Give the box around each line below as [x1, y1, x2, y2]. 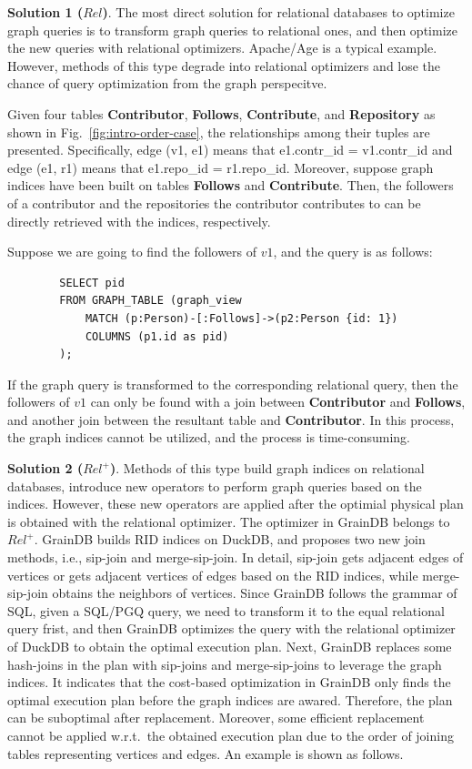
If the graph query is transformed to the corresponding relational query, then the [7, 374, 458, 393]
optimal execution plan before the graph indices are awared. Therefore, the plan [7, 690, 453, 709]
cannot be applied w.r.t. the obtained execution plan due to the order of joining [7, 725, 454, 744]
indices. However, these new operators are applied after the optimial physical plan [7, 494, 464, 513]
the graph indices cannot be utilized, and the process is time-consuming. [7, 428, 411, 447]
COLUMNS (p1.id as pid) [85, 329, 229, 343]
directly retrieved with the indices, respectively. [7, 211, 271, 230]
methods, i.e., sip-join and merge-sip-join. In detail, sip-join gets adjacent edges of [7, 548, 464, 567]
